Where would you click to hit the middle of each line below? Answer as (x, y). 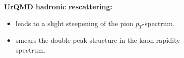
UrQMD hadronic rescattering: (58, 6)
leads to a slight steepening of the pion (74, 23)
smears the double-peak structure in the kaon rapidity (98, 40)
